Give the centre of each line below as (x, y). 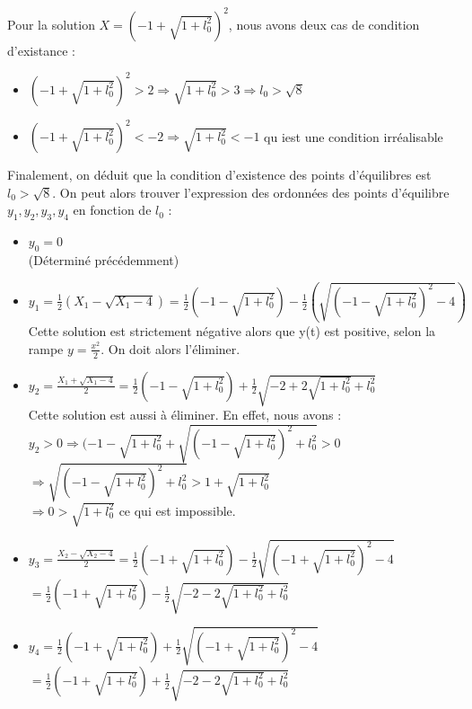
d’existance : (41, 50)
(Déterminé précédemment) (104, 259)
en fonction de (112, 210)
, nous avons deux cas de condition (324, 24)
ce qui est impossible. (177, 510)
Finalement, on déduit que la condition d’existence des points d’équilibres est (219, 175)
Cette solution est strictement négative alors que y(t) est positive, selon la (232, 331)
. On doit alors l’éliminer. (170, 348)
